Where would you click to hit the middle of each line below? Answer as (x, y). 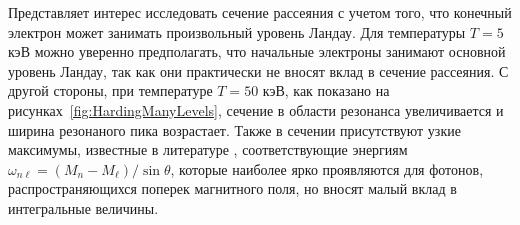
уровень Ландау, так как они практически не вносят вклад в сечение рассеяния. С (258, 70)
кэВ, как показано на (326, 90)
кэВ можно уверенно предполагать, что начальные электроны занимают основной (257, 51)
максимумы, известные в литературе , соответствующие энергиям (208, 149)
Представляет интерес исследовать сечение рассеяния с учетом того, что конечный (260, 12)
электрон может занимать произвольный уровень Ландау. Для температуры (237, 31)
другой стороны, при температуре (110, 90)
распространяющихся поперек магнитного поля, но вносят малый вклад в (232, 188)
